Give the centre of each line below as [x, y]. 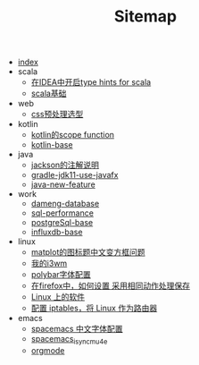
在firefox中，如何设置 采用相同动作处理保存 [110, 286]
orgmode [48, 350]
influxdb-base [57, 232]
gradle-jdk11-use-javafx [75, 175]
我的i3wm [49, 263]
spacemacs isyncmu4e [69, 340]
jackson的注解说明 [65, 165]
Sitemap [145, 17]
